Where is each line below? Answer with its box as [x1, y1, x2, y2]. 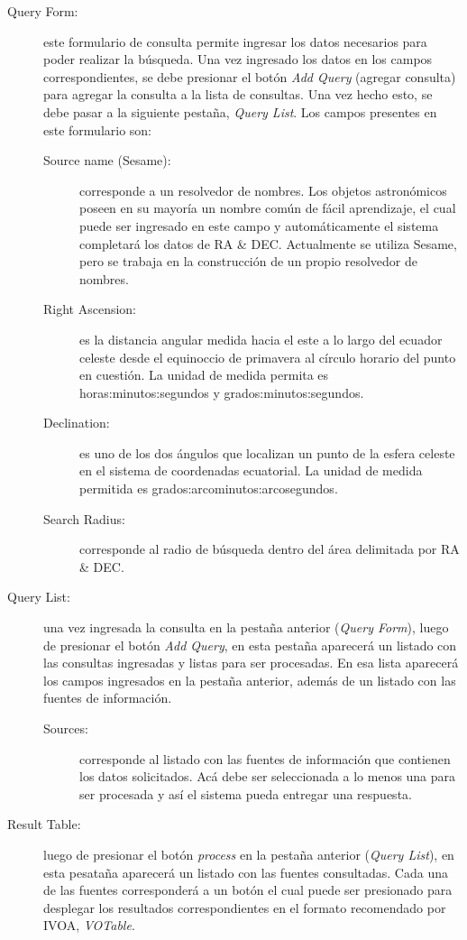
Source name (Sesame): [43, 151, 171, 170]
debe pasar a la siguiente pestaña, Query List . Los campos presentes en [43, 102, 437, 121]
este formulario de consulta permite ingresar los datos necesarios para [43, 32, 427, 51]
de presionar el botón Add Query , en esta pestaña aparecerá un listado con [43, 635, 457, 654]
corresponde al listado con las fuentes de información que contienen [79, 749, 451, 768]
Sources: [43, 719, 88, 737]
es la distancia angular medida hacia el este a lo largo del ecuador [79, 329, 443, 348]
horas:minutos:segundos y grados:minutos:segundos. [79, 382, 364, 401]
